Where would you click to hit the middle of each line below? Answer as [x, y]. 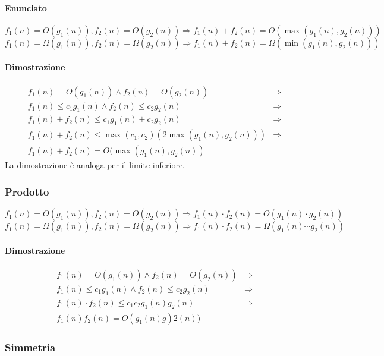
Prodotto [27, 191]
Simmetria [30, 347]
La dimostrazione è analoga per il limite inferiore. [95, 165]
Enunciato [26, 7]
